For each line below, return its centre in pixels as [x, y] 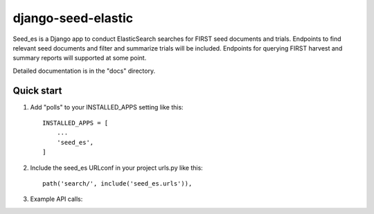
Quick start [37, 90]
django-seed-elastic [73, 18]
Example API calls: [56, 199]
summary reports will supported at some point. [80, 58]
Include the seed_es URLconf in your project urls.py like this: [117, 168]
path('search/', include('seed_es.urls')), [117, 183]
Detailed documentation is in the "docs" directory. [84, 71]
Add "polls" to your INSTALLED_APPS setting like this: [107, 107]
